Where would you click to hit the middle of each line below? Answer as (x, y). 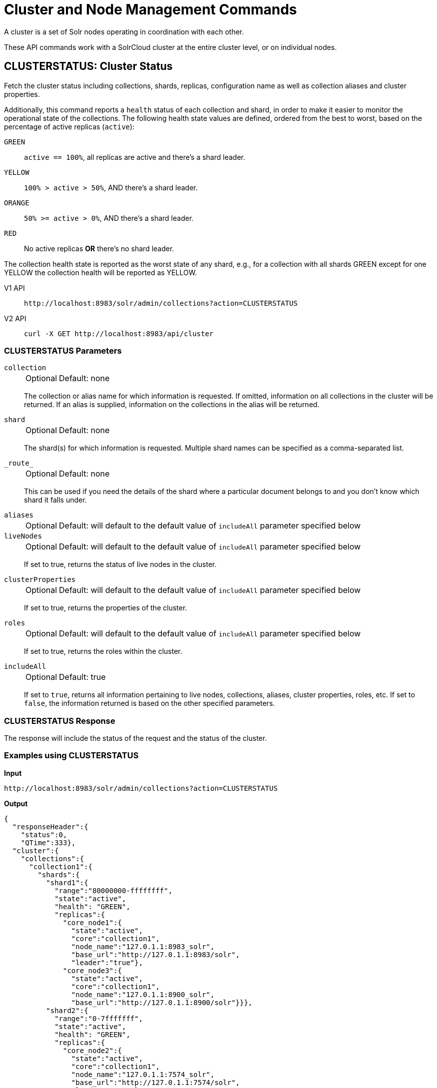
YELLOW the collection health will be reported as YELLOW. (101, 272)
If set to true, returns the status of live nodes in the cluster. (120, 564)
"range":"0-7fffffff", (99, 1018)
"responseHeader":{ (50, 826)
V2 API (15, 318)
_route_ (19, 463)
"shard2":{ (67, 1010)
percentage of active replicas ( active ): (69, 126)
